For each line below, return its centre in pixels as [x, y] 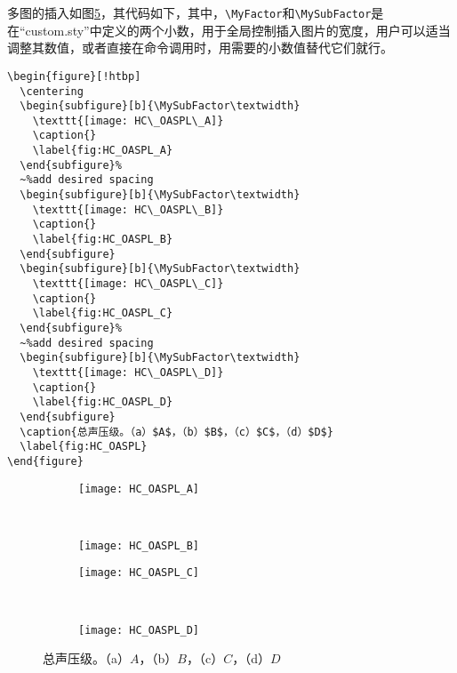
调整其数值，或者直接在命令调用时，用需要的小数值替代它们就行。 [200, 48]
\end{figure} [45, 461]
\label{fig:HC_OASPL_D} [103, 402]
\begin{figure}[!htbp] [74, 76]
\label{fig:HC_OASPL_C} [103, 313]
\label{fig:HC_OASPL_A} [103, 151]
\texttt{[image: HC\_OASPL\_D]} [128, 372]
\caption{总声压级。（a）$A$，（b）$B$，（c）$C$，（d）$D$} [176, 432]
